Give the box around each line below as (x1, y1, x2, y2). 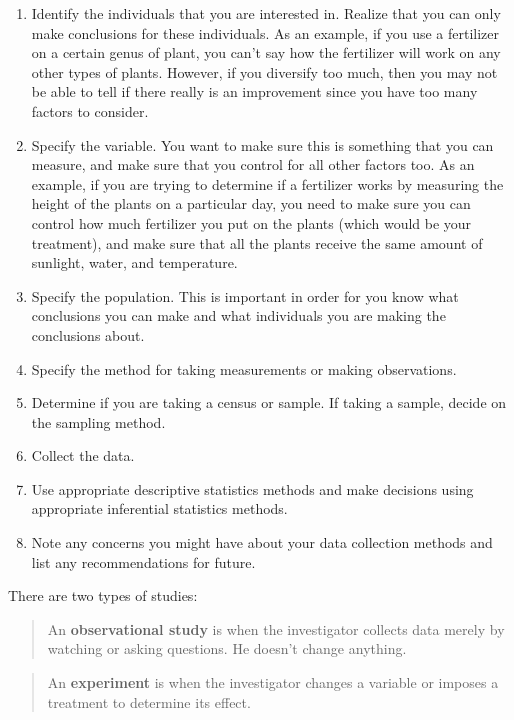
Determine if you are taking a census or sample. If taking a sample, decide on (31, 392, 507, 413)
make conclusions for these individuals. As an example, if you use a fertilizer (31, 22, 500, 43)
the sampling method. (31, 411, 166, 432)
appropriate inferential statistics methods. (31, 498, 288, 519)
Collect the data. (31, 445, 135, 466)
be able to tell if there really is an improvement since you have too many (31, 81, 478, 102)
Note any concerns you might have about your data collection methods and (31, 532, 493, 553)
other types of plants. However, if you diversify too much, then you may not (31, 61, 498, 82)
